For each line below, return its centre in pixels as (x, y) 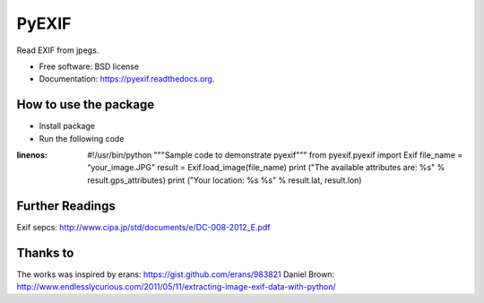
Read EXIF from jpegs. (58, 50)
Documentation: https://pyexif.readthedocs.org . (127, 79)
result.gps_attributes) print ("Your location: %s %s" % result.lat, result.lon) (225, 180)
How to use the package (86, 104)
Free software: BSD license (89, 66)
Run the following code (82, 138)
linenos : (32, 155)
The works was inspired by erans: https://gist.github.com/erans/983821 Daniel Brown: (176, 274)
